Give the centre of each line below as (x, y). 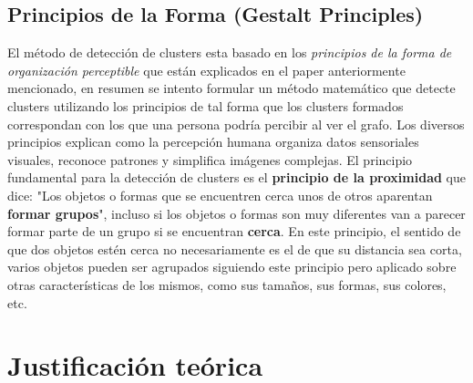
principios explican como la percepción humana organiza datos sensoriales (213, 142)
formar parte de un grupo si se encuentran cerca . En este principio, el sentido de (234, 231)
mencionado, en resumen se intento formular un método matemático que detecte (231, 88)
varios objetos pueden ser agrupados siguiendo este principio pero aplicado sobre (232, 267)
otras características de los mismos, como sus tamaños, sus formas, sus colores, (227, 284)
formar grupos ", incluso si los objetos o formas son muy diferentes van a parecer (236, 213)
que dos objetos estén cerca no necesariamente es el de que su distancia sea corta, (235, 248)
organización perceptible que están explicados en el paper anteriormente (206, 70)
